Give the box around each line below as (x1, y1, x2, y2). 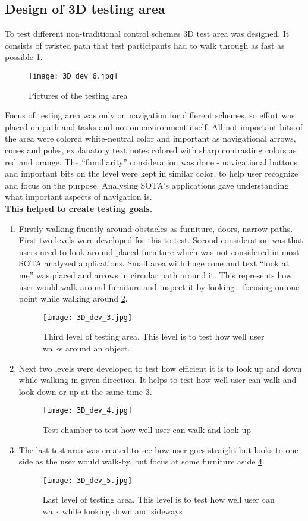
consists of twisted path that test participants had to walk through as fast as (5, 39, 285, 51)
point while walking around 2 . (18, 292, 128, 305)
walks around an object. (42, 341, 130, 354)
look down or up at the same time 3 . (18, 385, 152, 397)
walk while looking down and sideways (42, 505, 183, 517)
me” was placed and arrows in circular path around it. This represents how (18, 268, 292, 281)
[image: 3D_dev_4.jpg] (42, 406, 133, 415)
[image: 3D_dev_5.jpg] (42, 476, 133, 485)
